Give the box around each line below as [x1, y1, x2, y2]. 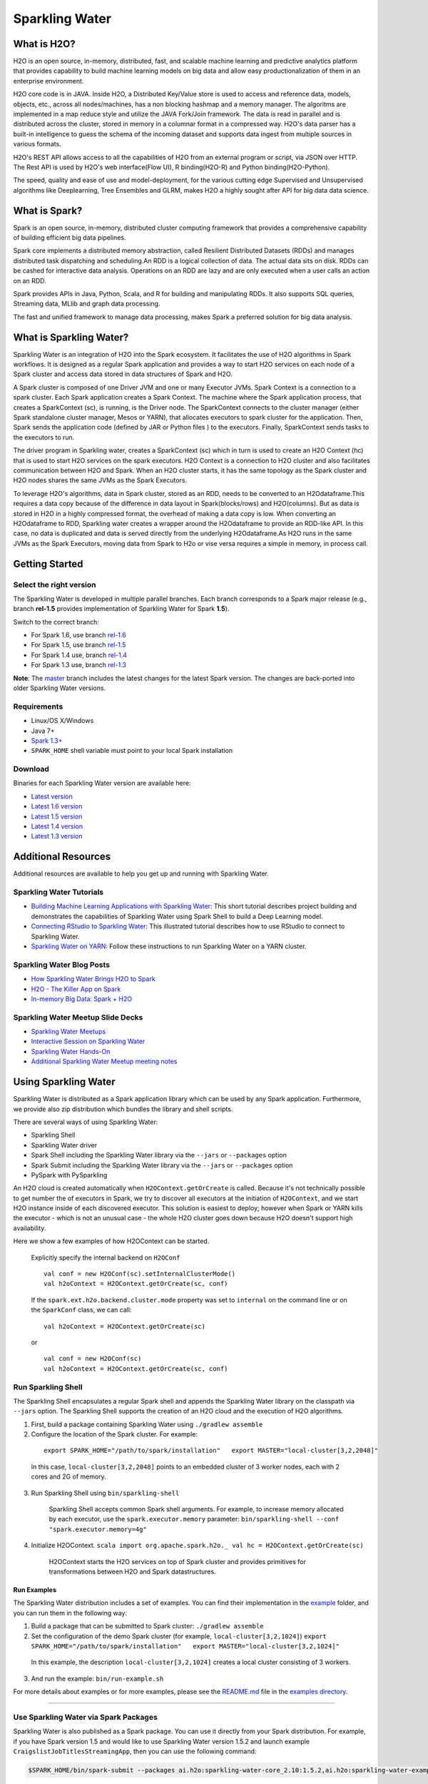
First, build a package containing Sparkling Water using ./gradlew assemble [31, 1420, 263, 1429]
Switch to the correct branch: [13, 617, 100, 626]
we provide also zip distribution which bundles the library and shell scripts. [13, 1105, 233, 1113]
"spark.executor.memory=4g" [49, 1525, 148, 1534]
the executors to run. [13, 432, 75, 442]
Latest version [31, 792, 73, 801]
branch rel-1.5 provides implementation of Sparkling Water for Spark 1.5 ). [13, 604, 230, 613]
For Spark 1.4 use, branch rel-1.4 [31, 650, 128, 659]
